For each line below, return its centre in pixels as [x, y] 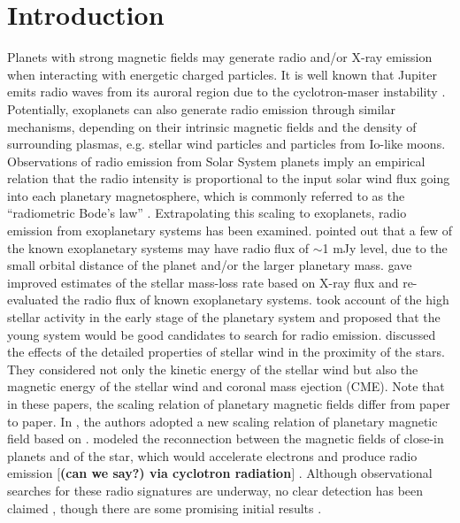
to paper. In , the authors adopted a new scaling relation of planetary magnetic [222, 421]
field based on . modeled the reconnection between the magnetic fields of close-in [226, 438]
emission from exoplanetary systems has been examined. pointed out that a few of [230, 231]
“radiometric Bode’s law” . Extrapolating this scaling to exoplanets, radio [207, 213]
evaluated [33, 300]
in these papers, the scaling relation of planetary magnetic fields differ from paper [229, 404]
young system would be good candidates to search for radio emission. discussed [222, 334]
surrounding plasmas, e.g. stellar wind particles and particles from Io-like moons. [226, 144]
